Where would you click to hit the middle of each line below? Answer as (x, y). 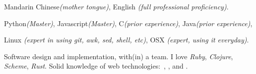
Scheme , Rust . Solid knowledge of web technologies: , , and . (96, 66)
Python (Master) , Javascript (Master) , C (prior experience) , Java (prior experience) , (128, 23)
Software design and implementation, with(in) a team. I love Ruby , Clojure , (119, 56)
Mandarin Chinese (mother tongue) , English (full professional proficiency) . (116, 6)
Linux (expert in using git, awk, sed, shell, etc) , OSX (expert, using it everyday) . (127, 40)
